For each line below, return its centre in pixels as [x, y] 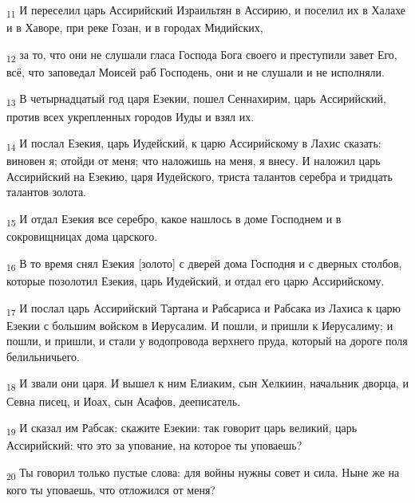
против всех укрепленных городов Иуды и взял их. [130, 116]
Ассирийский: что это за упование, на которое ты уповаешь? [154, 445]
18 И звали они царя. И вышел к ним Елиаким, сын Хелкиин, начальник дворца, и [207, 384]
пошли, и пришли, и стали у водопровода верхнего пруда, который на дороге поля [207, 341]
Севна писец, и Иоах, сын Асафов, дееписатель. [124, 401]
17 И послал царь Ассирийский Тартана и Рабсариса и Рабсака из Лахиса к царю [204, 308]
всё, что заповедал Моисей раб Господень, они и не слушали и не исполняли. [196, 71]
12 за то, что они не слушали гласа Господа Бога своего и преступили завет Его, [202, 55]
